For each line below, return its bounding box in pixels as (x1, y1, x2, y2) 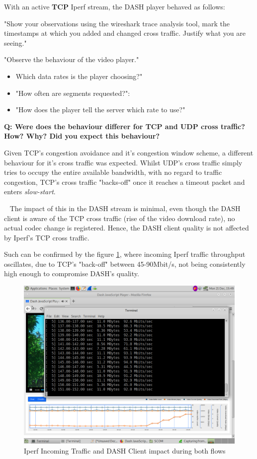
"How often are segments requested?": (15, 87, 130, 98)
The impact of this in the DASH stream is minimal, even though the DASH (9, 203, 241, 213)
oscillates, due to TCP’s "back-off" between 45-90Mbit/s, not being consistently (4, 258, 246, 269)
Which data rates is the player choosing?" (15, 71, 143, 81)
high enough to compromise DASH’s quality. (4, 268, 139, 279)
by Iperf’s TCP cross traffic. (4, 232, 89, 242)
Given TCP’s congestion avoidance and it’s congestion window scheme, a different (4, 147, 254, 157)
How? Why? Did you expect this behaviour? (4, 131, 160, 141)
